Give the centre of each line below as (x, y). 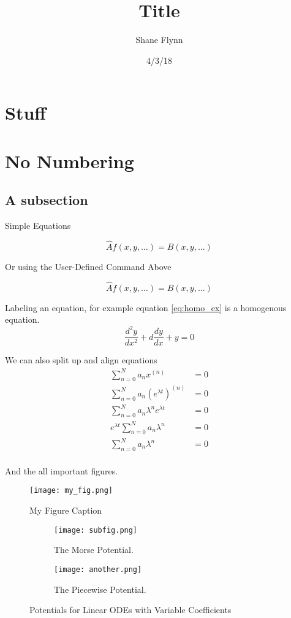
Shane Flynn (159, 40)
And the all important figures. (62, 470)
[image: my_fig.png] (71, 491)
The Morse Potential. (94, 550)
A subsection (47, 200)
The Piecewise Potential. (100, 589)
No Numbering (70, 160)
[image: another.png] (98, 569)
